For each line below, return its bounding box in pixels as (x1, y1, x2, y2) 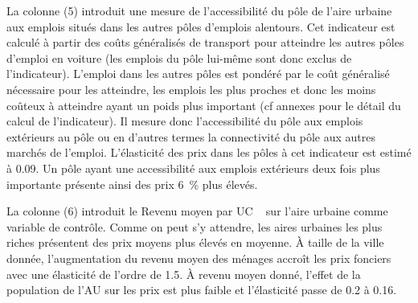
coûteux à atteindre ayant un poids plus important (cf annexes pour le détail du (6, 96, 401, 113)
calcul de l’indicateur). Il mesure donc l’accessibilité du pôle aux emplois (6, 113, 363, 129)
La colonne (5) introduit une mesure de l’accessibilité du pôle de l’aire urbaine (6, 2, 392, 18)
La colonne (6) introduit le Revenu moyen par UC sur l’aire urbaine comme (6, 203, 388, 219)
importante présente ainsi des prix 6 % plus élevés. (6, 175, 258, 192)
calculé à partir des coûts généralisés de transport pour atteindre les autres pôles (6, 34, 404, 51)
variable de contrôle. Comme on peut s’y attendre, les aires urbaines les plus (6, 218, 383, 235)
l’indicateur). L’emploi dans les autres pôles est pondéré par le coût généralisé (6, 65, 390, 82)
